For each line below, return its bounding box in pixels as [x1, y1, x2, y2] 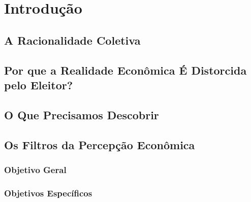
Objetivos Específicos [4, 186, 92, 199]
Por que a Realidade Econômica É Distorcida [4, 62, 247, 78]
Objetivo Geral [4, 163, 67, 176]
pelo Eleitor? [4, 77, 73, 92]
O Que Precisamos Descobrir [4, 107, 159, 122]
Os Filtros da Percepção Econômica [4, 137, 195, 152]
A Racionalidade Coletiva [4, 32, 141, 48]
